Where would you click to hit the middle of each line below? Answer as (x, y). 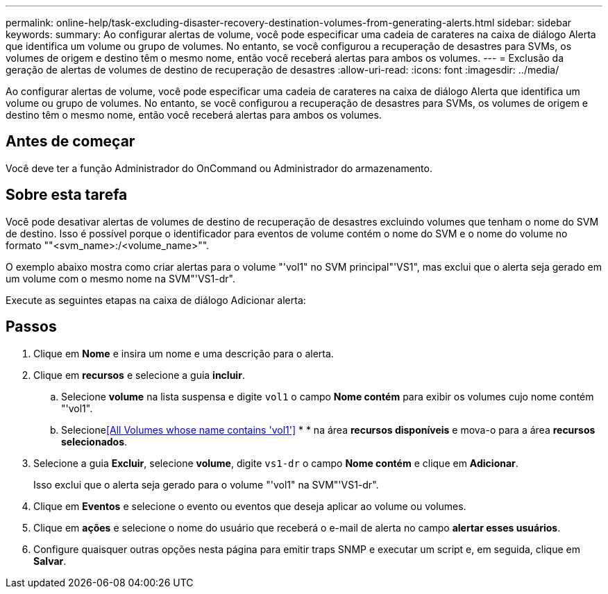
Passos (31, 327)
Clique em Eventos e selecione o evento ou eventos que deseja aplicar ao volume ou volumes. (250, 506)
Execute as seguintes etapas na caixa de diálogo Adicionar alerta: (156, 300)
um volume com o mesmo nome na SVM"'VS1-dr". (120, 278)
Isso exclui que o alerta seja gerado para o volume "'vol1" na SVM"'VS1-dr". (206, 484)
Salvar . (50, 561)
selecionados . (94, 441)
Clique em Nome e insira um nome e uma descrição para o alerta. (184, 353)
